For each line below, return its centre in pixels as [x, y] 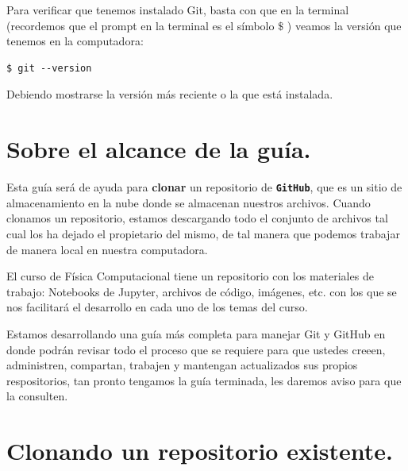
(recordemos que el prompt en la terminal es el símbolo [140, 25]
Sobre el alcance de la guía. [159, 149]
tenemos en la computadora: [75, 41]
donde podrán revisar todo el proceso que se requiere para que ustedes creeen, [196, 349]
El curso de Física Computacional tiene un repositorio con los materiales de [190, 276]
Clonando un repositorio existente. [200, 451]
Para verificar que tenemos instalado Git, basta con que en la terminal [178, 10]
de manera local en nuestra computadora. [107, 249]
